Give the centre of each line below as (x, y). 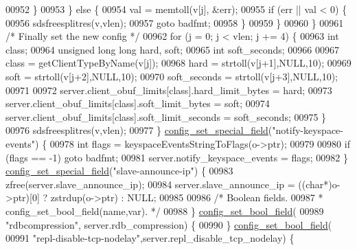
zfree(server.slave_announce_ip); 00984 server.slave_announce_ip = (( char (165, 184)
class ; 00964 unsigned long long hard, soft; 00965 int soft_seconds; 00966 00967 (172, 49)
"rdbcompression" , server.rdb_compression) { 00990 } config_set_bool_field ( (169, 224)
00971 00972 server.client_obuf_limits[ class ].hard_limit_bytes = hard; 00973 (169, 90)
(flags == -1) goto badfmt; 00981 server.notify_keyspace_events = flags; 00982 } (177, 157)
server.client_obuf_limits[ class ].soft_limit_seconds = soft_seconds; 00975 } (166, 116)
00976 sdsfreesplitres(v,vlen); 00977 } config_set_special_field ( (139, 130)
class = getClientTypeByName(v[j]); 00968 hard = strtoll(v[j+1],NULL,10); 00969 (178, 63)
